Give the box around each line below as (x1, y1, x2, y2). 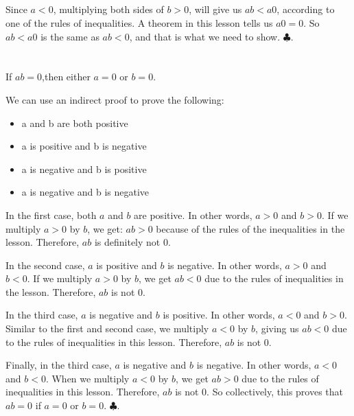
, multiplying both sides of (53, 2, 164, 16)
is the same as (40, 29, 99, 43)
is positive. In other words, (163, 308, 275, 322)
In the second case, (5, 257, 85, 272)
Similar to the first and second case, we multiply (5, 321, 209, 336)
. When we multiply (45, 371, 130, 385)
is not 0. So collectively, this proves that (175, 384, 344, 399)
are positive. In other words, (134, 207, 252, 222)
